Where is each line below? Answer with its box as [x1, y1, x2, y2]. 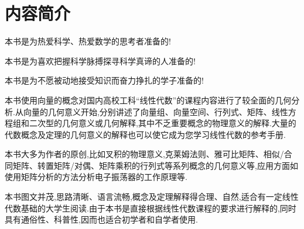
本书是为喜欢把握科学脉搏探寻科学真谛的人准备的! [5, 54, 196, 67]
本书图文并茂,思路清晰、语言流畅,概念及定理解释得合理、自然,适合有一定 [5, 190, 282, 203]
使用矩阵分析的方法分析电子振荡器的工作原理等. [5, 171, 187, 183]
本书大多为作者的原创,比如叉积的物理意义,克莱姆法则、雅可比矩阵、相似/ [5, 148, 284, 160]
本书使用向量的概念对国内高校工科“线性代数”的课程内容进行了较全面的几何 [5, 93, 292, 106]
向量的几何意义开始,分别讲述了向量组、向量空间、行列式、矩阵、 [23, 105, 272, 117]
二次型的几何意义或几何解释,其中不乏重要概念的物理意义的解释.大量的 [29, 117, 296, 129]
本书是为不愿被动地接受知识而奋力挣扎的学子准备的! [5, 74, 204, 86]
